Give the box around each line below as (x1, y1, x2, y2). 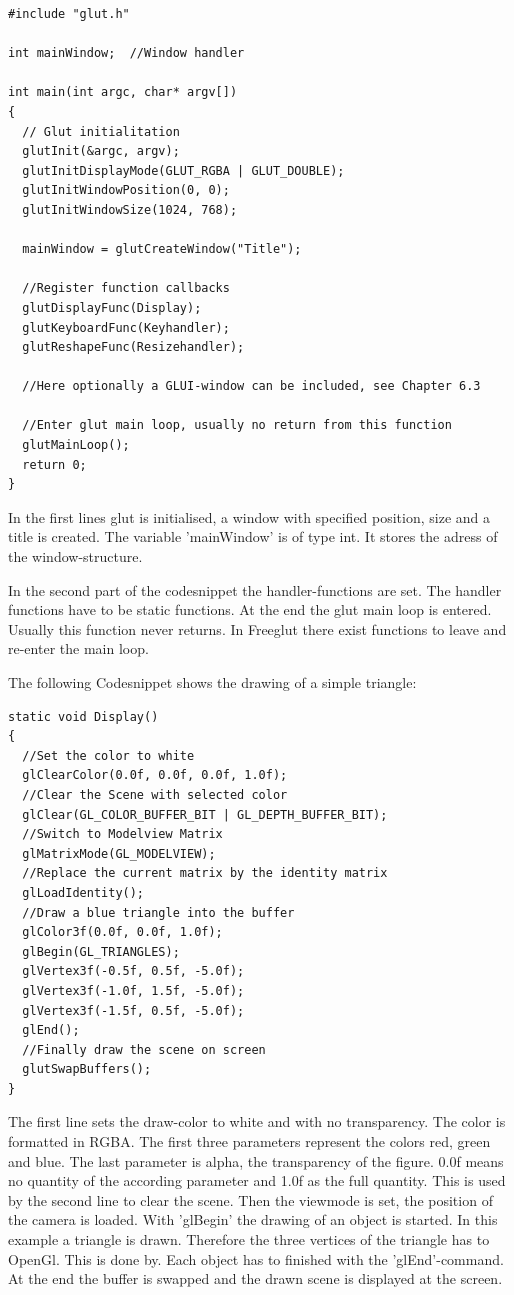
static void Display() (8, 709, 159, 724)
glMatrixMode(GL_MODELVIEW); (22, 846, 216, 861)
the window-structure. (8, 546, 143, 567)
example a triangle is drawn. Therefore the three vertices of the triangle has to (8, 1229, 490, 1250)
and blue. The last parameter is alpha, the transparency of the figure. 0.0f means (8, 1150, 504, 1171)
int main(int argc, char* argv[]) (8, 85, 238, 100)
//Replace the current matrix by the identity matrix (22, 866, 388, 881)
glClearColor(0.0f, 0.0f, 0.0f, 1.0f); (22, 768, 288, 783)
